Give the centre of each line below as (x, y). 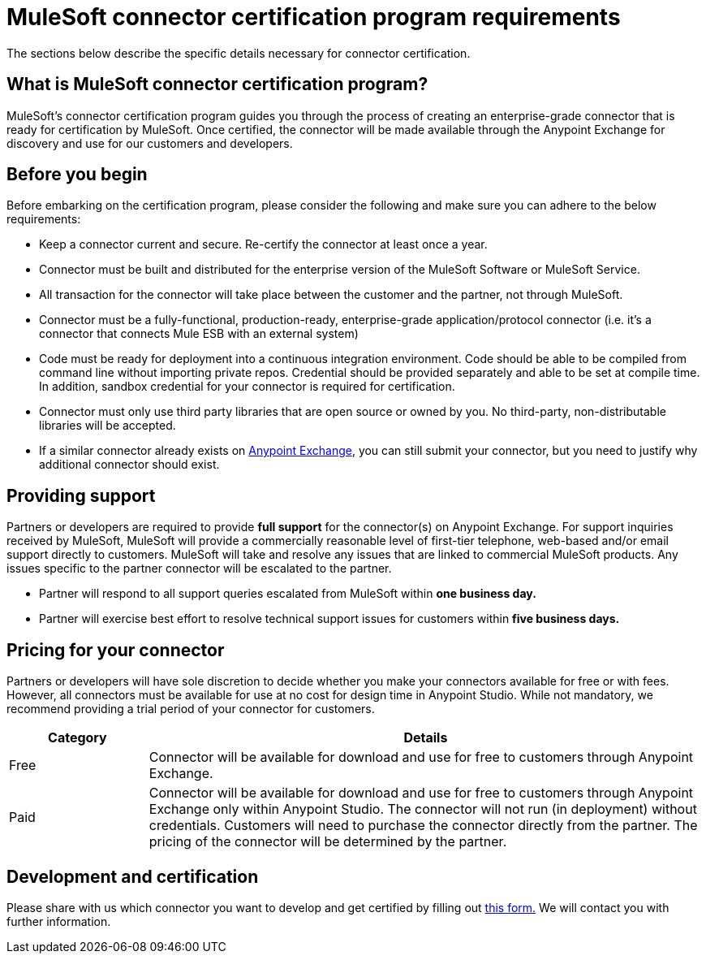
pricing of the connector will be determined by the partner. (328, 842)
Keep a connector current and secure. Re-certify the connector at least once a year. (263, 244)
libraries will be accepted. (108, 426)
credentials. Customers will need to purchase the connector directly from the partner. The (423, 826)
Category (77, 738)
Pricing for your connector (116, 650)
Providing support (81, 495)
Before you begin (77, 175)
